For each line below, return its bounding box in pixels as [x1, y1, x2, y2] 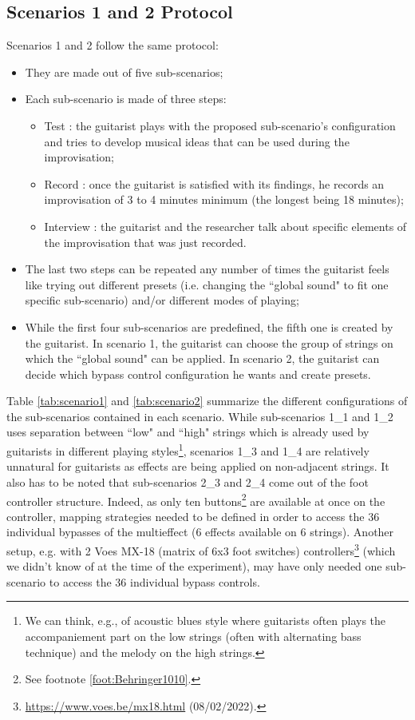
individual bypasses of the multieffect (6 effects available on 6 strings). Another [6, 523, 394, 540]
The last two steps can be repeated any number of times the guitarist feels [25, 261, 389, 277]
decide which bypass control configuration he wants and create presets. [25, 365, 371, 382]
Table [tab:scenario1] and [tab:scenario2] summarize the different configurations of [6, 392, 408, 409]
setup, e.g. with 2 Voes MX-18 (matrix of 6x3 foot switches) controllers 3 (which [6, 539, 396, 559]
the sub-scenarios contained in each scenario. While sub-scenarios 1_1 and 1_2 [6, 408, 393, 424]
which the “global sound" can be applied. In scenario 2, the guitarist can [25, 350, 380, 367]
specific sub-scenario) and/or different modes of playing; [25, 292, 299, 308]
